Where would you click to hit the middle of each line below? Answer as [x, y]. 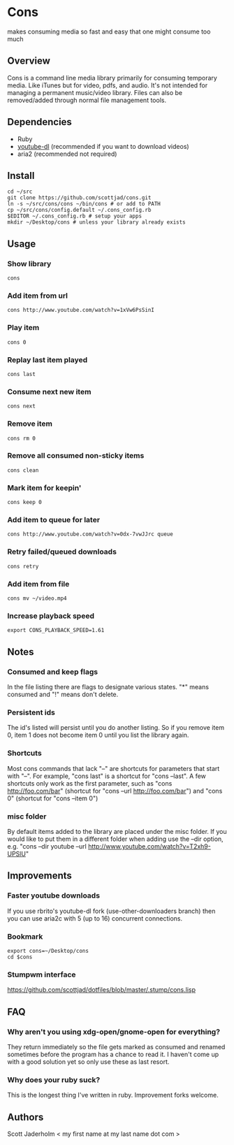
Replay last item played [47, 359]
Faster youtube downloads [53, 895]
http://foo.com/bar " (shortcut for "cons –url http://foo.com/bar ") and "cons [115, 791]
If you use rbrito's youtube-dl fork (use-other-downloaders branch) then [111, 911]
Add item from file [38, 584]
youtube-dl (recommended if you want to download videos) [103, 146]
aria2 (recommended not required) [67, 154]
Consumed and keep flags [53, 672]
